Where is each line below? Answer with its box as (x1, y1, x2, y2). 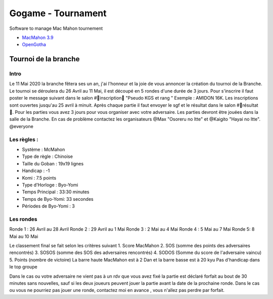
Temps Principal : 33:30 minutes (22, 189, 89, 195)
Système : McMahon (22, 146, 65, 152)
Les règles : (9, 136, 39, 143)
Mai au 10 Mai (9, 233, 38, 239)
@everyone (9, 123, 34, 129)
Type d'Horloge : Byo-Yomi (22, 182, 78, 188)
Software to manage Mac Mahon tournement (9, 25, 103, 31)
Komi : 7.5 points (22, 175, 57, 181)
